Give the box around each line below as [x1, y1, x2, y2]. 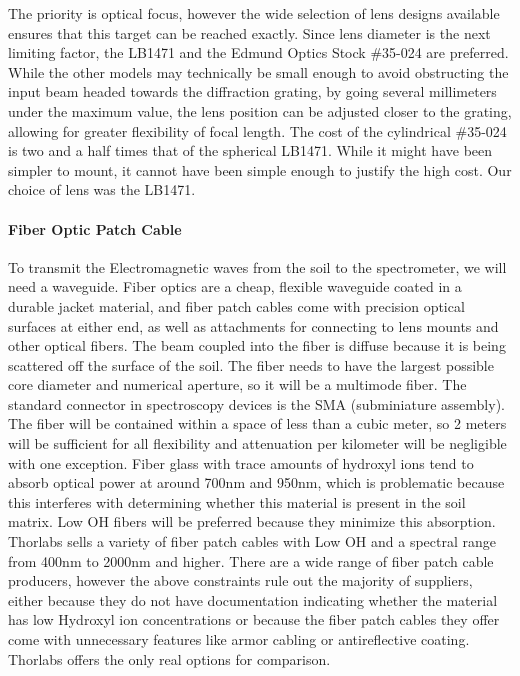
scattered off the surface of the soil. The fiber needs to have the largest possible [8, 354, 494, 375]
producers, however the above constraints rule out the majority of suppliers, [8, 570, 473, 591]
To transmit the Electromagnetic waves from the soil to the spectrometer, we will [8, 256, 507, 277]
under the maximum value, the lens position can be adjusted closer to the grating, [8, 100, 512, 121]
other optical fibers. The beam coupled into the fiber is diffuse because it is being [8, 335, 506, 356]
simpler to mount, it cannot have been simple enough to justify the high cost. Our [8, 159, 512, 180]
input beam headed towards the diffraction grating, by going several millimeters [8, 81, 497, 102]
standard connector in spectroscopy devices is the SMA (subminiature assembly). [8, 393, 505, 414]
